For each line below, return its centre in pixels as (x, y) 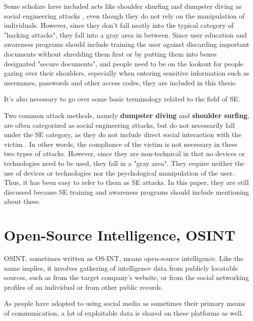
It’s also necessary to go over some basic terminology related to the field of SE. (122, 99)
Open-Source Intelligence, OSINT (120, 235)
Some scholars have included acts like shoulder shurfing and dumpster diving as (123, 6)
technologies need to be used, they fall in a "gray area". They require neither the (124, 163)
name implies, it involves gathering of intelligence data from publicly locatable (121, 268)
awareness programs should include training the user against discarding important (127, 44)
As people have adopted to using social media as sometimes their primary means (125, 303)
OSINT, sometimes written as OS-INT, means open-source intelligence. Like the (124, 258)
